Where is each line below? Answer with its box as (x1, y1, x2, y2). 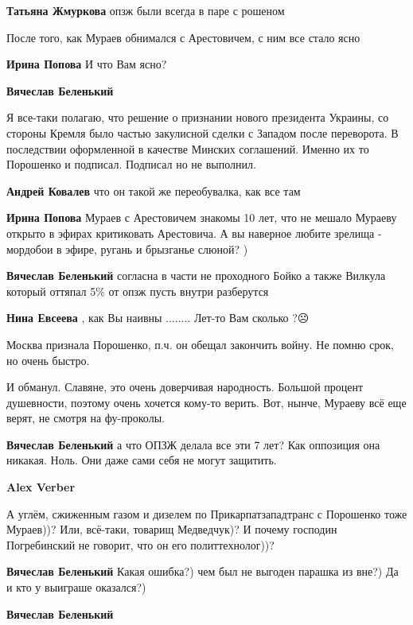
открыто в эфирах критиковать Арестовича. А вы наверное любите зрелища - (6, 224, 382, 241)
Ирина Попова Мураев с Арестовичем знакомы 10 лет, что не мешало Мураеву (6, 209, 397, 226)
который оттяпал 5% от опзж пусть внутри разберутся (6, 282, 269, 299)
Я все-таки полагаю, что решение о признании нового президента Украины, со (6, 109, 389, 126)
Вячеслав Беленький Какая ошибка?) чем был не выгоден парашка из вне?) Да (6, 563, 399, 580)
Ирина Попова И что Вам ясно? (6, 56, 167, 72)
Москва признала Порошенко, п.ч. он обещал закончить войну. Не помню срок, (6, 336, 394, 352)
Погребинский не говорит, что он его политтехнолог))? (6, 536, 275, 553)
